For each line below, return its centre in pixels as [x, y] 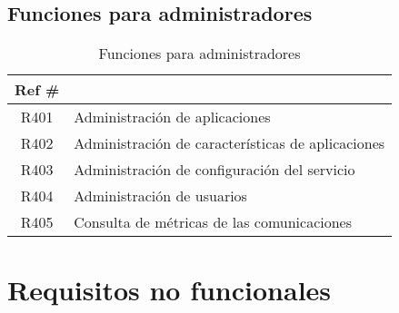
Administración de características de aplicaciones [229, 143]
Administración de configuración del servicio [214, 170]
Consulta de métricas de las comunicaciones [213, 222]
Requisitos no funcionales [170, 290]
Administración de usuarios [160, 196]
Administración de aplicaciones [172, 117]
